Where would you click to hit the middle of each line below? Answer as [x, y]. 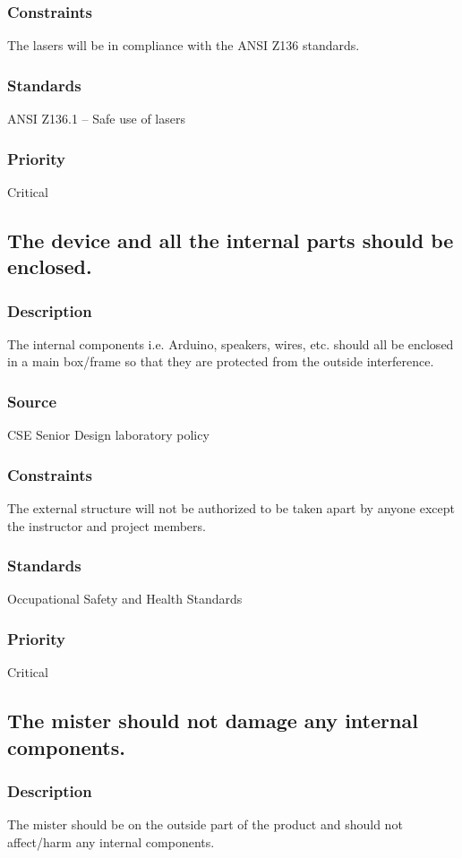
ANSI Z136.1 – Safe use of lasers [96, 119]
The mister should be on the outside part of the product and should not [205, 824]
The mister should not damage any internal [213, 721]
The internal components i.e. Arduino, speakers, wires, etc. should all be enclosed [231, 343]
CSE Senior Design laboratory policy [108, 435]
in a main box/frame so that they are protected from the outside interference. [221, 361]
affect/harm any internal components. [111, 841]
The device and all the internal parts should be [231, 240]
